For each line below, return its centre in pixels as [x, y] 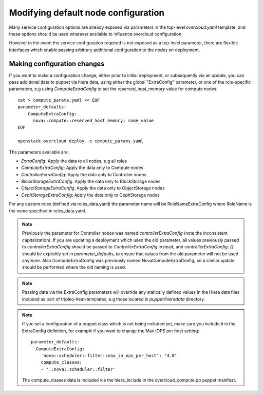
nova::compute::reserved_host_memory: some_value [93, 120]
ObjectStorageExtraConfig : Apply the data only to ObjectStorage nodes [93, 188]
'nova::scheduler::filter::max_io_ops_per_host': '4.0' [109, 355]
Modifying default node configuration [87, 13]
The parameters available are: [39, 152]
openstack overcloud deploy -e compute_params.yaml [81, 141]
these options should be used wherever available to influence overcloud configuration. [96, 34]
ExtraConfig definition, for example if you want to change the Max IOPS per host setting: [111, 331]
